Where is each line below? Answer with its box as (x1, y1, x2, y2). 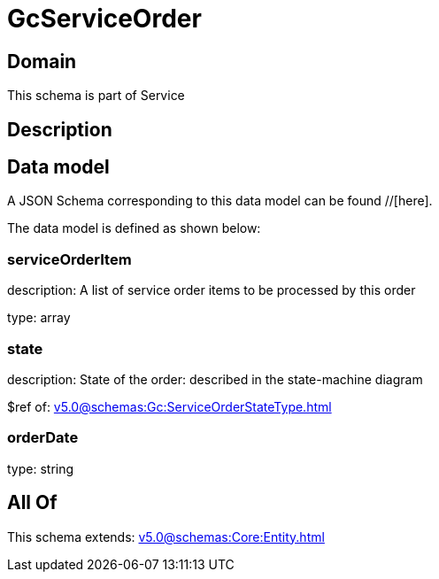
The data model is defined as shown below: (7, 220, 261, 236)
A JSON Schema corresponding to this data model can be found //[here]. (7, 193, 433, 209)
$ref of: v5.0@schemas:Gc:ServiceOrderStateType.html (7, 398, 332, 414)
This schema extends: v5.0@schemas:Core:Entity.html (7, 529, 325, 544)
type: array (7, 310, 71, 326)
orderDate (7, 428, 79, 447)
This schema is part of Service (7, 88, 185, 104)
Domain (7, 50, 77, 73)
